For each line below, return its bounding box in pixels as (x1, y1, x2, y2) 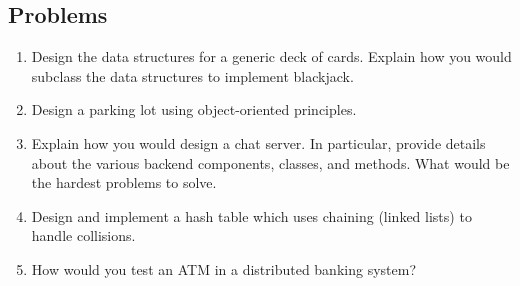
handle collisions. (31, 225, 136, 246)
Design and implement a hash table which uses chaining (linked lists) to (31, 205, 472, 226)
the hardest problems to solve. (31, 172, 217, 193)
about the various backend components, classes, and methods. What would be (31, 152, 510, 173)
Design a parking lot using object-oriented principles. (31, 99, 357, 120)
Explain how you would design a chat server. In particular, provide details (31, 132, 486, 153)
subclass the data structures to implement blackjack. (31, 65, 354, 86)
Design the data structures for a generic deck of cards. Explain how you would (31, 46, 512, 67)
